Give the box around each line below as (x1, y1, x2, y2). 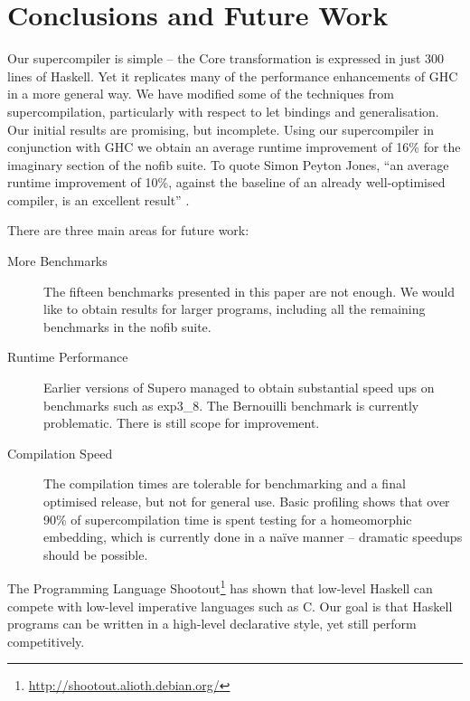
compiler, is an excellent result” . (7, 190, 190, 209)
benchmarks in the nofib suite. (43, 317, 211, 336)
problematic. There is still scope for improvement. (43, 413, 320, 432)
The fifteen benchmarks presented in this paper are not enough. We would (43, 281, 456, 300)
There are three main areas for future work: (7, 221, 249, 240)
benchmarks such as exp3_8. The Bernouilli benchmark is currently (43, 395, 419, 414)
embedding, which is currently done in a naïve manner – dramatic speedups (43, 527, 463, 546)
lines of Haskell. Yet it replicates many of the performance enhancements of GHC (7, 66, 458, 85)
